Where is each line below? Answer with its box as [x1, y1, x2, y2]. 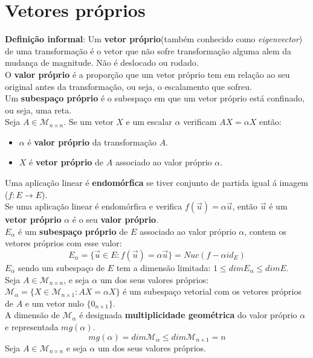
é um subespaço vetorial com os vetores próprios [123, 285, 302, 298]
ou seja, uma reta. [5, 103, 72, 116]
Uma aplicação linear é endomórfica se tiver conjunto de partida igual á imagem [5, 176, 309, 189]
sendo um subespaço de [18, 261, 105, 274]
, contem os [244, 225, 286, 237]
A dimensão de [5, 308, 60, 321]
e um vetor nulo [25, 296, 84, 309]
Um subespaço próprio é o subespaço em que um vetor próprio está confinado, [5, 92, 305, 104]
